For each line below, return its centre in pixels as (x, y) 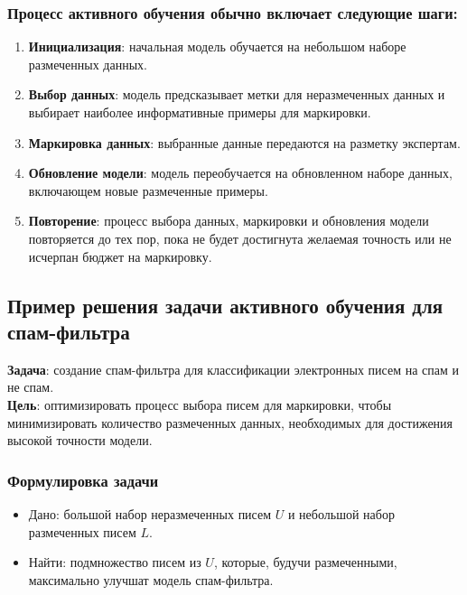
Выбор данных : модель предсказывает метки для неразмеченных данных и (237, 94)
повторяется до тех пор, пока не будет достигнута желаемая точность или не (240, 238)
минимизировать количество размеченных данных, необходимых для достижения (230, 422)
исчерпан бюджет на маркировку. (120, 256)
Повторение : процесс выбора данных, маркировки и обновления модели (229, 221)
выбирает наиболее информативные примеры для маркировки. (200, 112)
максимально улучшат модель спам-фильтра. (151, 579)
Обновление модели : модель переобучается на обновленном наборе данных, (240, 173)
